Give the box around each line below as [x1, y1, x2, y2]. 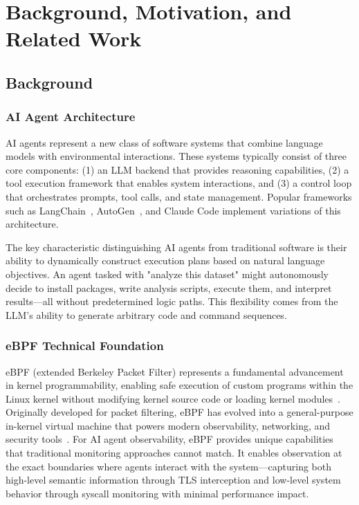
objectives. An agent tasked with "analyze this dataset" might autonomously [6, 266, 329, 281]
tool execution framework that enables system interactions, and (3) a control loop [6, 176, 352, 190]
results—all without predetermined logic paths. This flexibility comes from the [6, 294, 338, 309]
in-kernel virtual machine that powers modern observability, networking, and [6, 418, 331, 432]
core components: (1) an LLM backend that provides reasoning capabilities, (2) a [6, 162, 349, 176]
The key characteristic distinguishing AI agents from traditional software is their [6, 239, 347, 254]
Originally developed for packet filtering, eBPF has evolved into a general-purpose [6, 405, 353, 419]
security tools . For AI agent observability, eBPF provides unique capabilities [6, 432, 333, 446]
